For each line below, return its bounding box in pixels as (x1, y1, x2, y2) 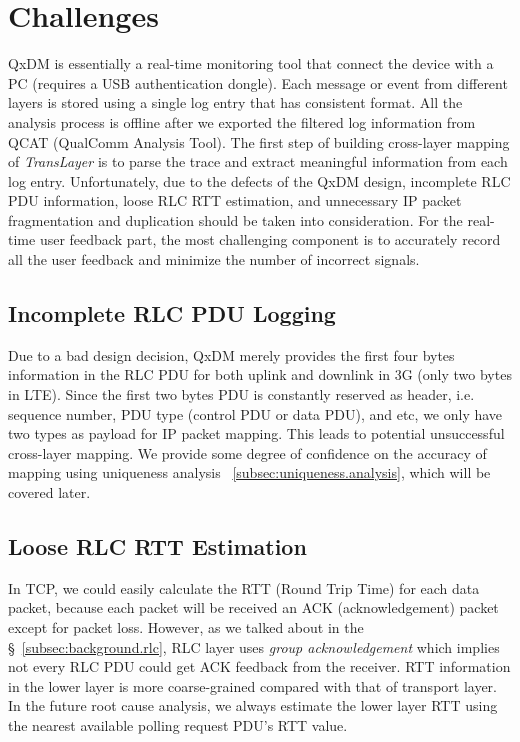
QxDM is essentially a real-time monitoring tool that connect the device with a (8, 53, 494, 74)
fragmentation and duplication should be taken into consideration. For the (8, 209, 463, 230)
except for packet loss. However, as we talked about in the (8, 617, 364, 637)
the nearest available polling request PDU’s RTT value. (8, 714, 348, 735)
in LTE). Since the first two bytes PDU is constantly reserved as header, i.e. (8, 384, 475, 405)
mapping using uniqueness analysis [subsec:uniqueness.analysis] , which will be (8, 462, 491, 483)
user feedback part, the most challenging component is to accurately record (39, 229, 501, 250)
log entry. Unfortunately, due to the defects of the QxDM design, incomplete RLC (8, 170, 511, 191)
